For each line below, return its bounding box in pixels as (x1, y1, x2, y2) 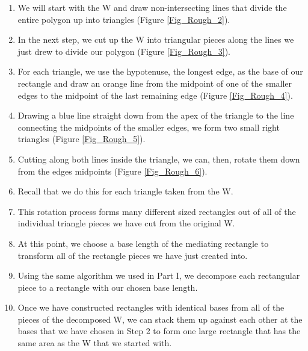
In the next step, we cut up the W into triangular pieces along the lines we (17, 33, 294, 46)
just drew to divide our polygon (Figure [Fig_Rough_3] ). (17, 45, 230, 57)
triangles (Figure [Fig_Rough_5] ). (17, 132, 146, 145)
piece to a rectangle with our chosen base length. (17, 281, 198, 293)
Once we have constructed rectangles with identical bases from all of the (17, 301, 285, 314)
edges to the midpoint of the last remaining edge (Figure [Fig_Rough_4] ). (17, 89, 293, 101)
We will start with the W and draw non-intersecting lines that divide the (17, 1, 287, 13)
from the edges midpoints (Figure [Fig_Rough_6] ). (17, 164, 208, 177)
